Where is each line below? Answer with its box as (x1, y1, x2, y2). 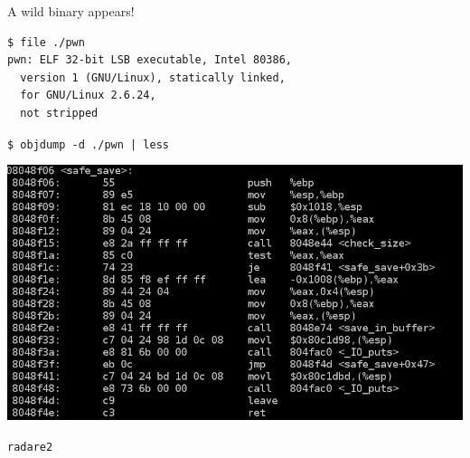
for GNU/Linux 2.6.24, (20, 89, 156, 102)
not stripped (20, 106, 99, 119)
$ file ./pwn (7, 35, 85, 49)
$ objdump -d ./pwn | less (7, 138, 169, 151)
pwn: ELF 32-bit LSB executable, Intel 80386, (7, 53, 292, 67)
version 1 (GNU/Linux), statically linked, (20, 71, 286, 84)
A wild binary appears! (7, 2, 135, 20)
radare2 (7, 440, 53, 453)
